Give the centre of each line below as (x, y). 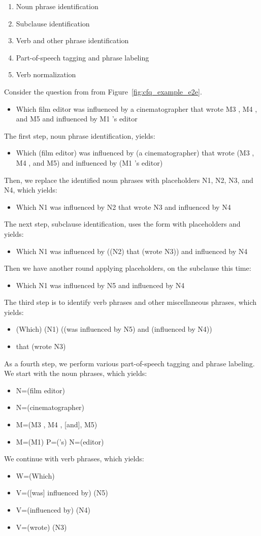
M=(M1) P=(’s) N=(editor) (60, 441)
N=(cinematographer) (50, 407)
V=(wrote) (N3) (41, 527)
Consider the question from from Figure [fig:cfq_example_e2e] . (103, 91)
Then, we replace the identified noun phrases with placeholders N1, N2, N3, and (129, 180)
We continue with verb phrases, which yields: (74, 459)
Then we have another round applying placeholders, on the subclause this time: (128, 268)
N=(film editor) (40, 390)
